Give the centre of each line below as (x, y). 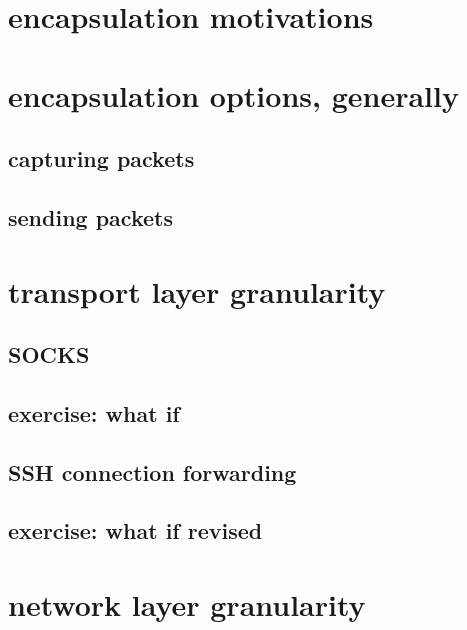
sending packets (90, 216)
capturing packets (101, 158)
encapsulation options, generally (233, 94)
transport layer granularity (197, 290)
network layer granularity (187, 604)
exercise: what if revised (135, 530)
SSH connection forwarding (152, 471)
